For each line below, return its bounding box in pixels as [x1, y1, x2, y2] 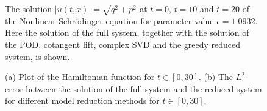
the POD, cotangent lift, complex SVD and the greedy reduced [5, 38, 241, 50]
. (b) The [199, 70, 233, 83]
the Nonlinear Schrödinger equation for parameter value [5, 14, 214, 27]
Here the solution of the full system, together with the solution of [5, 26, 249, 39]
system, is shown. [5, 50, 70, 62]
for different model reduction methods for [5, 94, 160, 107]
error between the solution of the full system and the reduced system [5, 82, 262, 95]
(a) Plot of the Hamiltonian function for [5, 70, 155, 83]
